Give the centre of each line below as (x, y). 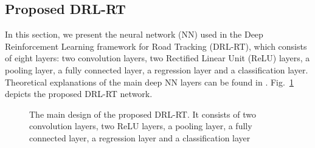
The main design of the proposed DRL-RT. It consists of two (143, 114)
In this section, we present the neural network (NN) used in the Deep (134, 34)
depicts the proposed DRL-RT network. (79, 94)
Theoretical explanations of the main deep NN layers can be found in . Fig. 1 (149, 82)
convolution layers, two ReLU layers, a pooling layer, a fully (141, 126)
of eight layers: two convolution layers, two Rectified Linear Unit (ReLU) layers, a (157, 58)
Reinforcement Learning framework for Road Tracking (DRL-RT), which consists (156, 46)
